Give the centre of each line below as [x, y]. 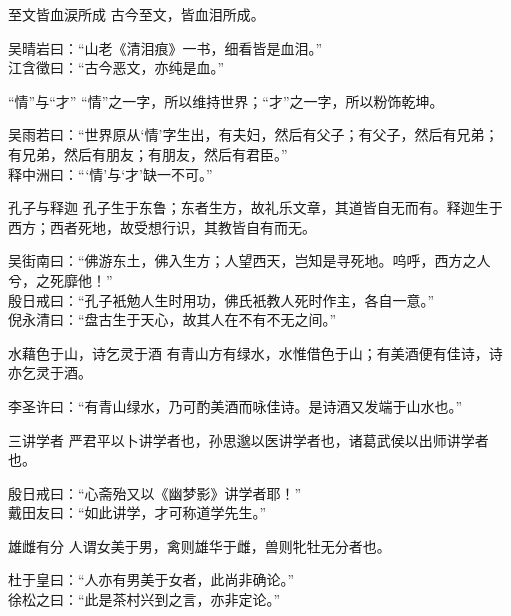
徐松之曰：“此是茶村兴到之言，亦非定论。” [144, 599]
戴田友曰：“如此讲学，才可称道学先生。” [137, 512]
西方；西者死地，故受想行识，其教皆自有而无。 [162, 226]
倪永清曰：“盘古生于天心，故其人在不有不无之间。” [172, 319]
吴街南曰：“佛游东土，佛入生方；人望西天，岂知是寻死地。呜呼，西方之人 [249, 260]
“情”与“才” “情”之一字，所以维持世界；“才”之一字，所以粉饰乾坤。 [226, 100]
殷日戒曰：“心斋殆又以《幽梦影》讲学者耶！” [155, 492]
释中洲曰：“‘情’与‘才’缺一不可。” [110, 173]
